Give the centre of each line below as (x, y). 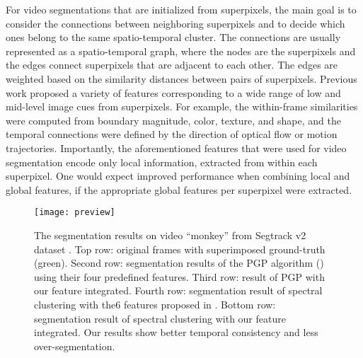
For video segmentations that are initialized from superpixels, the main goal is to (181, 9)
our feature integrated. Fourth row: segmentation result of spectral (178, 290)
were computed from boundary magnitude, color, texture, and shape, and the (173, 120)
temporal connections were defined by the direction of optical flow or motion (172, 134)
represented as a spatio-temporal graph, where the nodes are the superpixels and (181, 51)
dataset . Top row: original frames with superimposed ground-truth (180, 249)
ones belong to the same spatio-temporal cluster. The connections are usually (173, 37)
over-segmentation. (75, 346)
